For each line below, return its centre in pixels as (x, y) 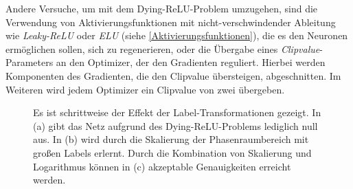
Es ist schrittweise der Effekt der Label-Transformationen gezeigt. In (177, 112)
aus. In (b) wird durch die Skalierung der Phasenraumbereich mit (171, 139)
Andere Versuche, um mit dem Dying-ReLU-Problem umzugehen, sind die (162, 8)
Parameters (30, 62)
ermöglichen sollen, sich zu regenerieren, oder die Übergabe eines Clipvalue (163, 48)
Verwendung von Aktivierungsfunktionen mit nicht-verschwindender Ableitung (171, 22)
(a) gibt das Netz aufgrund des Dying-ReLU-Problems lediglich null (175, 125)
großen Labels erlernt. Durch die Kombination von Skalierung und (172, 152)
